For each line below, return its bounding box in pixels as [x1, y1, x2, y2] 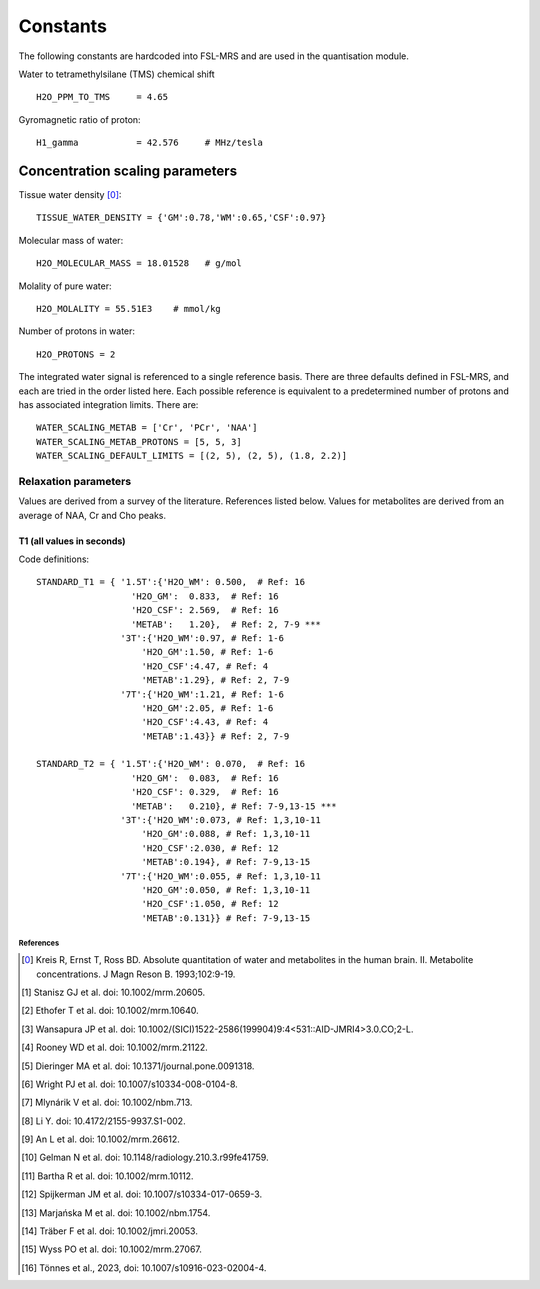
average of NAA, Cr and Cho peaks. [18, 509, 167, 521]
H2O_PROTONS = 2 [36, 348, 116, 360]
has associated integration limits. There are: [18, 398, 199, 410]
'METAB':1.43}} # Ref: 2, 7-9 [141, 730, 290, 742]
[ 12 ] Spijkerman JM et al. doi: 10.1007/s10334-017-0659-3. [21, 1188, 263, 1200]
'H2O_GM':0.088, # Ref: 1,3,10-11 [141, 828, 311, 840]
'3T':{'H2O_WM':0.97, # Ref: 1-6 [120, 632, 285, 644]
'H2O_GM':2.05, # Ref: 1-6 [141, 702, 274, 714]
